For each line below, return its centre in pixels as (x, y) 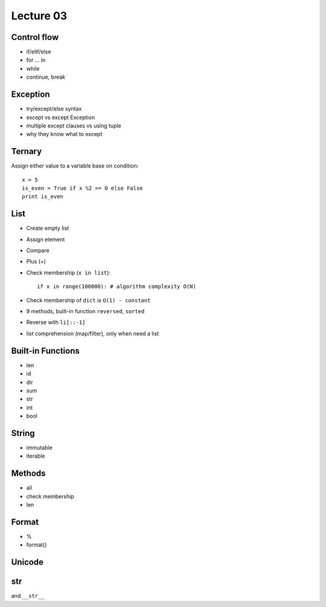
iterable (36, 456)
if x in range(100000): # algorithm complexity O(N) (117, 287)
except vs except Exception (61, 117)
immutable (39, 447)
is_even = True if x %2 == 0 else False (82, 188)
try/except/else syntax (54, 109)
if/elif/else (39, 52)
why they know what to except (64, 134)
